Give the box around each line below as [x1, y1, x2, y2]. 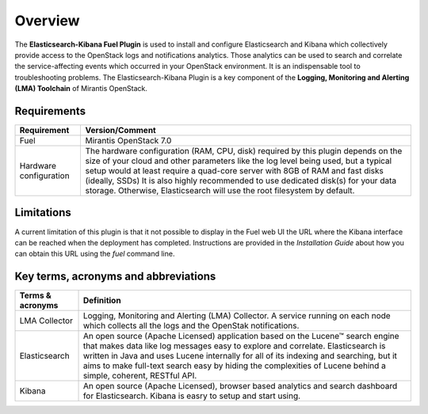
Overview [14, 12, 80, 29]
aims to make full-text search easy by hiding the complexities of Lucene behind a [82, 360, 386, 371]
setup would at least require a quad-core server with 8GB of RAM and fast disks [85, 165, 384, 177]
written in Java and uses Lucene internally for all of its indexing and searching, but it [82, 351, 398, 362]
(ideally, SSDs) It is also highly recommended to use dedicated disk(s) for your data [85, 175, 396, 186]
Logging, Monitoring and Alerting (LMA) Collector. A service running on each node [82, 310, 392, 321]
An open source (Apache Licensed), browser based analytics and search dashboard [82, 381, 398, 392]
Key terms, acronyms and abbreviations [14, 270, 216, 283]
